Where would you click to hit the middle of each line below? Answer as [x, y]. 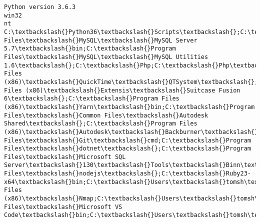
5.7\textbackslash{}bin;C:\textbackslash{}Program [90, 49]
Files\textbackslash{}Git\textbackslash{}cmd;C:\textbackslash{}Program [127, 140]
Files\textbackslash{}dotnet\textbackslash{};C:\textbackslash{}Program [127, 149]
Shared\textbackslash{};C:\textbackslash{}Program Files [101, 124]
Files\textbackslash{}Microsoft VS [63, 207]
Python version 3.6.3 [40, 7]
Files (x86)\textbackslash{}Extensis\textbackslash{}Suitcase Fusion [122, 90]
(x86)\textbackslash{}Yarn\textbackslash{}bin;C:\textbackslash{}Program [129, 107]
